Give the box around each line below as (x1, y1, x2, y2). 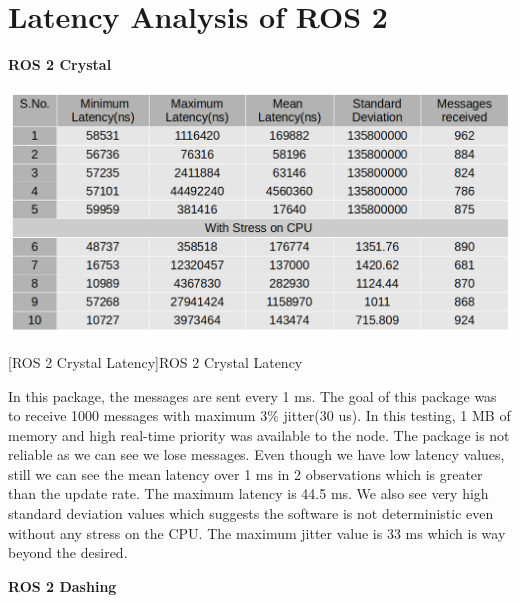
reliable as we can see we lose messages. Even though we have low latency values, (8, 444, 505, 465)
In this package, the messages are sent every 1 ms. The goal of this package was (8, 385, 497, 406)
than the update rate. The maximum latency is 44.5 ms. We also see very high (8, 483, 489, 504)
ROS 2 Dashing (8, 575, 117, 596)
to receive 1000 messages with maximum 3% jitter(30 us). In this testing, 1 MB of (8, 405, 511, 426)
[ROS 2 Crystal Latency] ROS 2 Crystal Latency (8, 351, 303, 372)
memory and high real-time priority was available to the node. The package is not (8, 424, 510, 445)
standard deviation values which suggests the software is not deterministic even (8, 503, 494, 524)
